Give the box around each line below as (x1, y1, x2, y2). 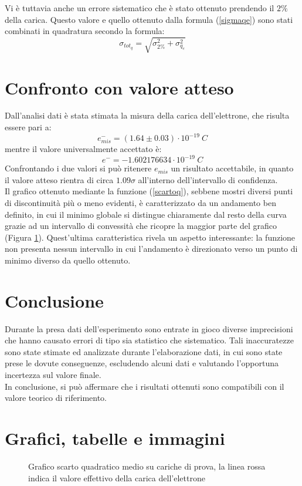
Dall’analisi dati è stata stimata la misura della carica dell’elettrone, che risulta (5, 109, 290, 122)
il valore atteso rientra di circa (5, 173, 114, 185)
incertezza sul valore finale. (5, 369, 101, 381)
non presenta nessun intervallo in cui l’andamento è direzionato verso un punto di (5, 242, 298, 255)
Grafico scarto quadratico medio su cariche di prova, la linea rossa (28, 460, 266, 472)
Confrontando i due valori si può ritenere (5, 162, 152, 174)
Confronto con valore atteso (5, 75, 234, 99)
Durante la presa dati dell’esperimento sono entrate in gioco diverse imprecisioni (5, 322, 293, 335)
